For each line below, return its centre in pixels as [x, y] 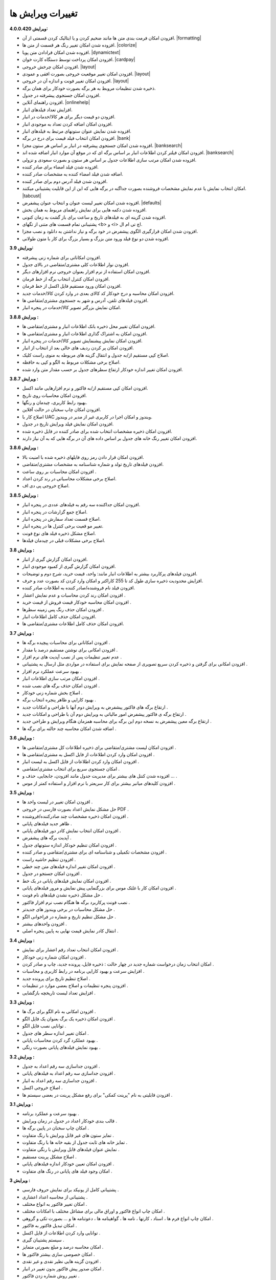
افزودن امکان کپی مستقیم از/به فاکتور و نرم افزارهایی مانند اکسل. [85, 388]
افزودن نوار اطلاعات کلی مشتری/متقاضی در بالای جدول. [76, 265]
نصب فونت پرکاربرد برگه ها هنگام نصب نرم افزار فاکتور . [76, 902]
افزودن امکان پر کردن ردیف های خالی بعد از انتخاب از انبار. [78, 348]
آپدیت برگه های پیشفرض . [47, 838]
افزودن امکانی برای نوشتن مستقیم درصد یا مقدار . [70, 650]
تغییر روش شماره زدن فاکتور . [51, 1276]
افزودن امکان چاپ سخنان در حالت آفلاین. [62, 410]
